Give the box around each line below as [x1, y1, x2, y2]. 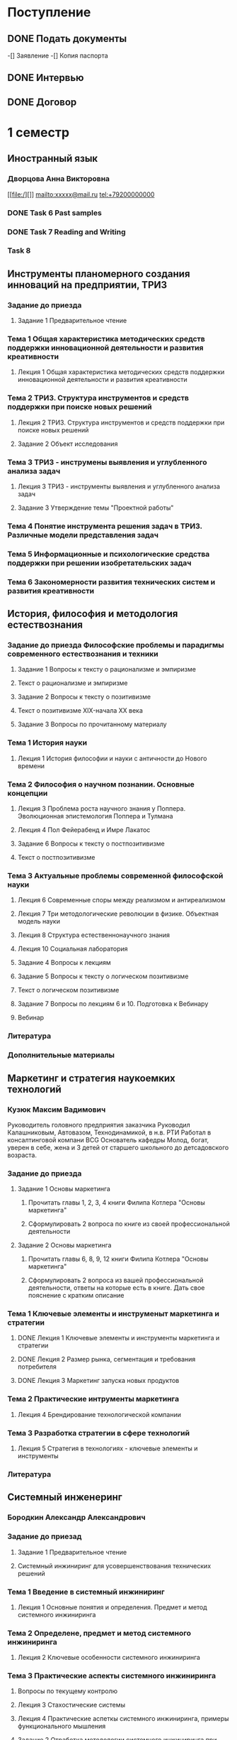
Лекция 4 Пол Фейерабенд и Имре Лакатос [17, 826, 151, 834]
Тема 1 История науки [7, 738, 87, 748]
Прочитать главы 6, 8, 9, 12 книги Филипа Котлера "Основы [28, 1254, 209, 1264]
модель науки [17, 917, 60, 926]
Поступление [7, 4, 91, 21]
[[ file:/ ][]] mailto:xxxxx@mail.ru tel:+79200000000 [7, 190, 155, 199]
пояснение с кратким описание [28, 1291, 125, 1300]
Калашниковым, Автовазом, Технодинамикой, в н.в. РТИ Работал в [7, 1128, 212, 1137]
